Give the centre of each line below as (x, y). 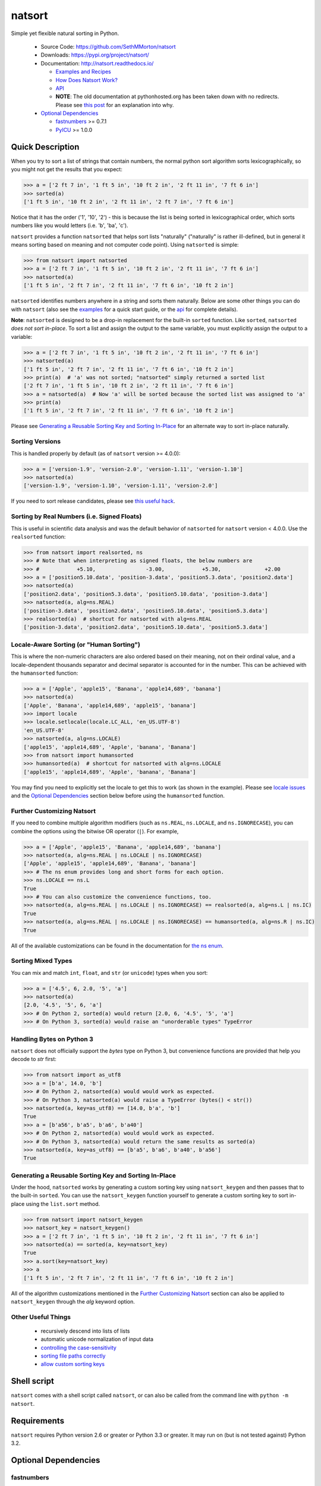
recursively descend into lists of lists (85, 1331)
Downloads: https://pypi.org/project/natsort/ (95, 55)
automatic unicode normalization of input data (97, 1339)
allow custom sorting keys (73, 1364)
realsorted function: (38, 536)
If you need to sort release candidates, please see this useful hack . (93, 501)
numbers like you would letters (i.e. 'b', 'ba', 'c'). (70, 225)
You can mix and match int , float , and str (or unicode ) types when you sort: (109, 972)
